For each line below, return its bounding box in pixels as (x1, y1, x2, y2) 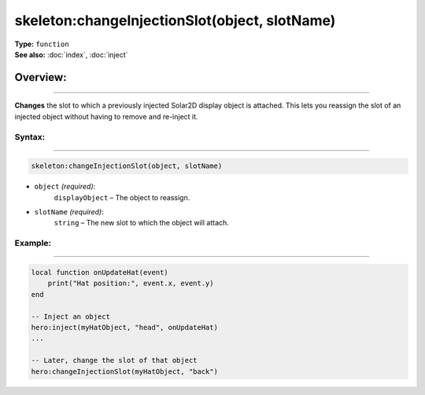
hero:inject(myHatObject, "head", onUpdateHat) (31, 323, 218, 331)
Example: (14, 238, 51, 249)
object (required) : (34, 181, 96, 192)
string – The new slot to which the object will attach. (54, 218, 230, 228)
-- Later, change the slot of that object (31, 356, 198, 365)
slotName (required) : (34, 207, 104, 217)
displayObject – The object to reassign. (54, 192, 190, 202)
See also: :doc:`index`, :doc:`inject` (14, 49, 128, 59)
